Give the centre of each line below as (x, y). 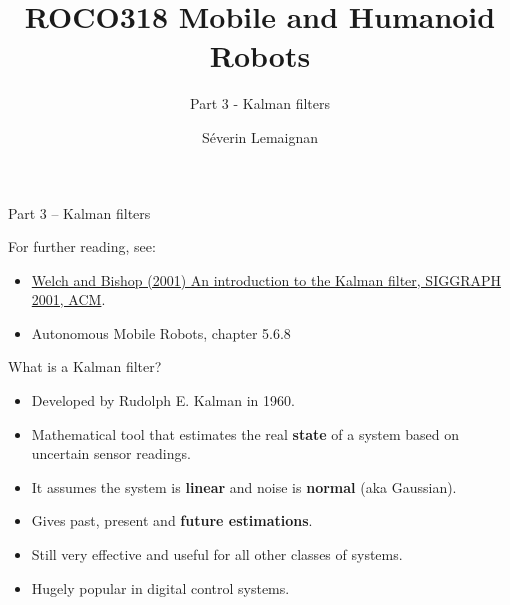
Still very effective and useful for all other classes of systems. (217, 554)
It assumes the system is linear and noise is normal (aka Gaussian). (244, 486)
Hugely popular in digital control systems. (160, 587)
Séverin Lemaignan (260, 136)
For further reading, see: (82, 246)
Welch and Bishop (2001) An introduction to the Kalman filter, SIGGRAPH (266, 279)
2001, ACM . (68, 299)
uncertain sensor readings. (111, 453)
